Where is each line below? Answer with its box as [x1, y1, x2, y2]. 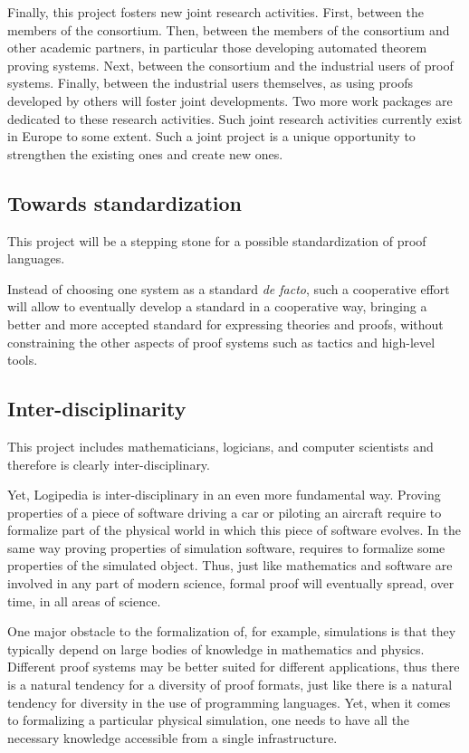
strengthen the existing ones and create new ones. [7, 144, 283, 163]
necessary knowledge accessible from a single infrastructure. [7, 728, 338, 747]
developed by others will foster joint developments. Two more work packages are [7, 91, 453, 110]
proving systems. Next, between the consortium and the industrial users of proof [7, 55, 454, 74]
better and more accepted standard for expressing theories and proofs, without [7, 314, 444, 333]
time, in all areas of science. [7, 591, 161, 610]
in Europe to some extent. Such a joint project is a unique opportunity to [7, 127, 416, 146]
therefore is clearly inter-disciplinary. [7, 454, 210, 473]
